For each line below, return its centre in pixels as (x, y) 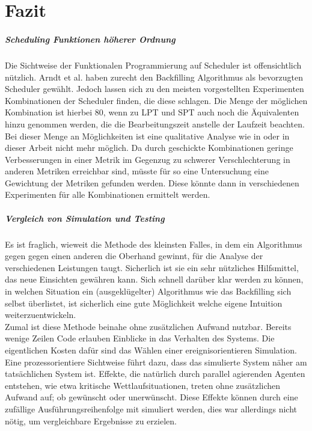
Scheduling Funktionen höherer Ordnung (90, 39)
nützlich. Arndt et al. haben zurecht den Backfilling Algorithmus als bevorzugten (154, 77)
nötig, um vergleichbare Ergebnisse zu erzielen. (91, 420)
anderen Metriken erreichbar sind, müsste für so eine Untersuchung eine (137, 171)
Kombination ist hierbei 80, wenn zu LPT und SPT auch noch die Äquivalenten (152, 112)
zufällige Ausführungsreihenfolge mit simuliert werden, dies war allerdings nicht (151, 408)
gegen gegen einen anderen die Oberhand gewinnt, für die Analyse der (134, 256)
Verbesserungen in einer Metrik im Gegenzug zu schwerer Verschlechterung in (148, 159)
